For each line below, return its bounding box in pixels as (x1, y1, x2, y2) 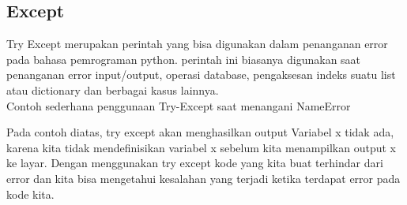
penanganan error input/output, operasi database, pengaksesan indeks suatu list (6, 66, 396, 83)
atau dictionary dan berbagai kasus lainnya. (6, 81, 219, 98)
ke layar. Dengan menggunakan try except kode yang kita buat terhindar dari (6, 155, 383, 171)
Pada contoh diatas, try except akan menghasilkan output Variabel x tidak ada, (6, 124, 394, 140)
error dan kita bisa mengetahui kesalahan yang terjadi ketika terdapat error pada (6, 170, 401, 186)
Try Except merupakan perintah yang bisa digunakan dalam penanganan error (6, 35, 388, 52)
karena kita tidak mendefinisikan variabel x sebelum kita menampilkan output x (6, 139, 397, 155)
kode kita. (6, 185, 55, 202)
